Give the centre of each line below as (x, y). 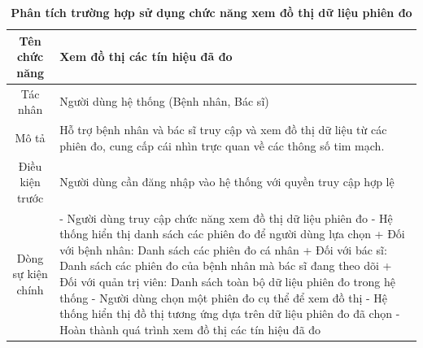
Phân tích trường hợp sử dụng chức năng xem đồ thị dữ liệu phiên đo (211, 12)
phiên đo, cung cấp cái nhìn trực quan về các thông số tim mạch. (222, 145)
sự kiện (30, 274)
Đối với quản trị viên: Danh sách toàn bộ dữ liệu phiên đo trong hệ (227, 281)
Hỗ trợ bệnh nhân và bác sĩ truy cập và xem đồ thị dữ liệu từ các (223, 130)
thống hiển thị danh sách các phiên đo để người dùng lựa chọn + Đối (232, 234)
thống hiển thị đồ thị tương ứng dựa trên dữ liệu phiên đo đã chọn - (230, 313)
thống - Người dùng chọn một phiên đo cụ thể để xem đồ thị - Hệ (224, 297)
